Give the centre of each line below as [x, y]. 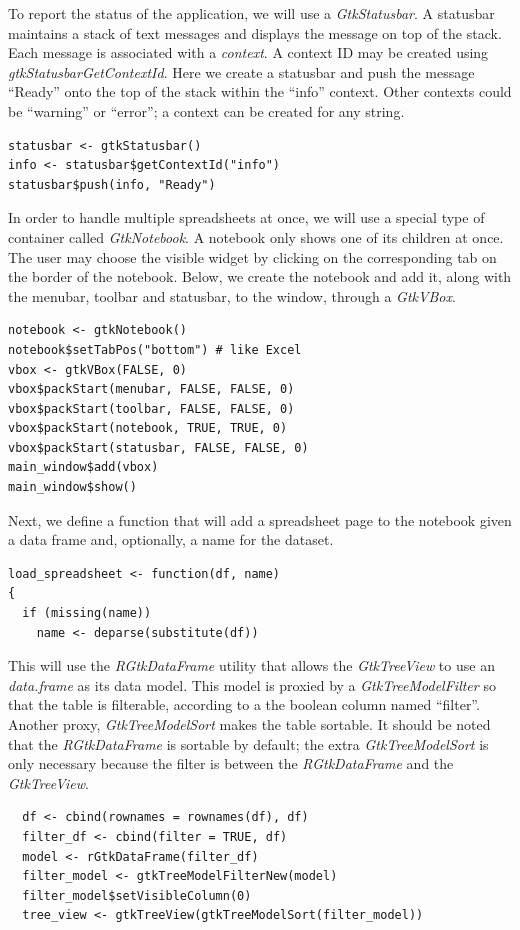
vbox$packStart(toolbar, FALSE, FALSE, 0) [151, 408]
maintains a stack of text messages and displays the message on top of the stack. [255, 32]
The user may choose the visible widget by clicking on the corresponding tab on [252, 256]
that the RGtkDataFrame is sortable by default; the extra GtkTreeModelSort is [248, 743]
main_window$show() [72, 487]
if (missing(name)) [87, 613]
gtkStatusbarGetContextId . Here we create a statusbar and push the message [241, 71]
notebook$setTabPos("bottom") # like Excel [155, 349]
